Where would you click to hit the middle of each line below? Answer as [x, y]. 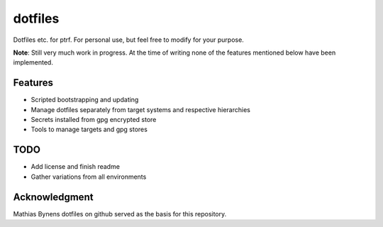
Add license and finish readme [76, 167]
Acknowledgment [53, 197]
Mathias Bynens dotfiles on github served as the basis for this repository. [120, 214]
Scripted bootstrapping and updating [85, 100]
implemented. [33, 62]
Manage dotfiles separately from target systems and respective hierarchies [141, 109]
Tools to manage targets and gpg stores [89, 129]
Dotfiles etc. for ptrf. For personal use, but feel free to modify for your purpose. [128, 40]
